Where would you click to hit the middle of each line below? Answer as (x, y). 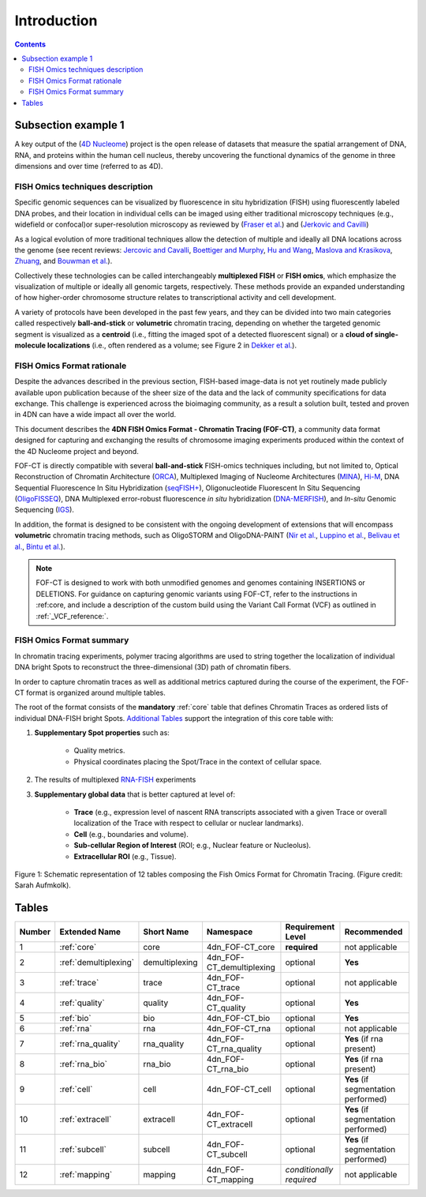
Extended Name (90, 932)
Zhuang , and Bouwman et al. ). (64, 261)
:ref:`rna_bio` (84, 1064)
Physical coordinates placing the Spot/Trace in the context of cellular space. (198, 761)
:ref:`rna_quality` (90, 1044)
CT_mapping (230, 1180)
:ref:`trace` (79, 983)
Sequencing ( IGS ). (45, 510)
